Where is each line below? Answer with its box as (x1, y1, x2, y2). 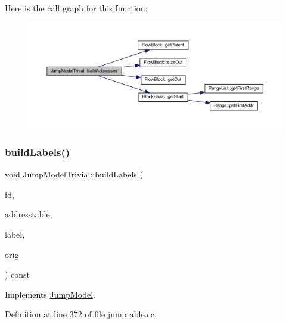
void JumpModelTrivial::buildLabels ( (5, 168, 143, 180)
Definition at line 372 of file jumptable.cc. (5, 308, 157, 320)
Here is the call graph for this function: (5, 2, 148, 14)
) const (5, 268, 30, 281)
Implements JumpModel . (5, 288, 95, 300)
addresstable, (5, 208, 52, 220)
